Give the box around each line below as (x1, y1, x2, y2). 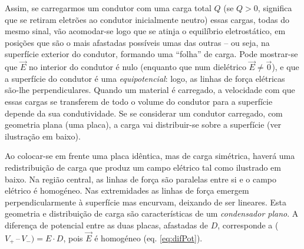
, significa (257, 2, 292, 14)
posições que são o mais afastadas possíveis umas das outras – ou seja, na (5, 36, 270, 48)
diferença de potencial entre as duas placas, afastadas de (5, 218, 209, 231)
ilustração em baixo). (5, 130, 81, 142)
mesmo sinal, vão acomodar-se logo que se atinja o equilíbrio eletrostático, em (5, 25, 286, 37)
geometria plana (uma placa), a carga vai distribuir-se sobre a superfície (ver (5, 118, 282, 131)
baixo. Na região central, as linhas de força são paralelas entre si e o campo (5, 172, 276, 185)
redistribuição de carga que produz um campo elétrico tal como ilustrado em (5, 161, 281, 173)
